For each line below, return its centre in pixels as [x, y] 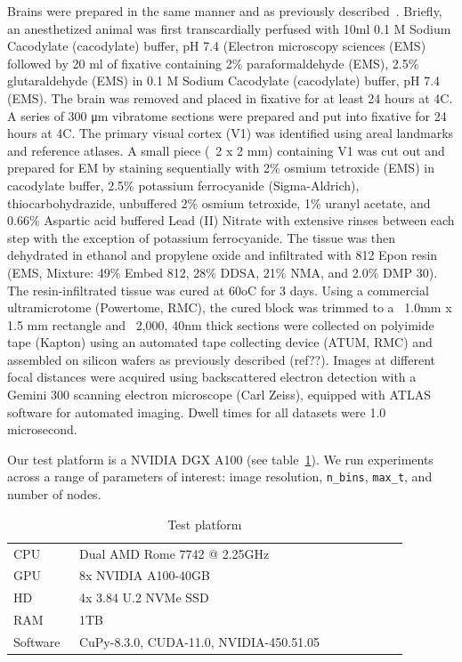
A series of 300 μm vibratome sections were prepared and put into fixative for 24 [227, 115]
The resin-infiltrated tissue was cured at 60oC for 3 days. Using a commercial [218, 290]
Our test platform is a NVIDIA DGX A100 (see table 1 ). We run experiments [220, 459]
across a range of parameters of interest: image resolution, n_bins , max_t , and [220, 476]
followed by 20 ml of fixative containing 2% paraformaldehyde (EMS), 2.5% [213, 63]
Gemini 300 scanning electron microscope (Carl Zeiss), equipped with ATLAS [219, 395]
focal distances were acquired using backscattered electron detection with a [212, 377]
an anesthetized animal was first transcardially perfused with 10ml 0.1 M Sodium [229, 28]
